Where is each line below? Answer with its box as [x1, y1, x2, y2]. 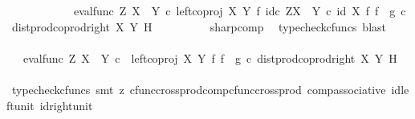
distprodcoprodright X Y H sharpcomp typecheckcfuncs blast [11, 18, 387, 35]
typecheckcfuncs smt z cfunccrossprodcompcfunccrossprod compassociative [11, 80, 386, 97]
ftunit [6, 96, 35, 113]
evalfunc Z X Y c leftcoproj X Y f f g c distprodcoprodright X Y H [22, 49, 397, 66]
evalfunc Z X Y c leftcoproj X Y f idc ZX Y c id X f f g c [73, 2, 406, 18]
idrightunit [39, 96, 93, 113]
